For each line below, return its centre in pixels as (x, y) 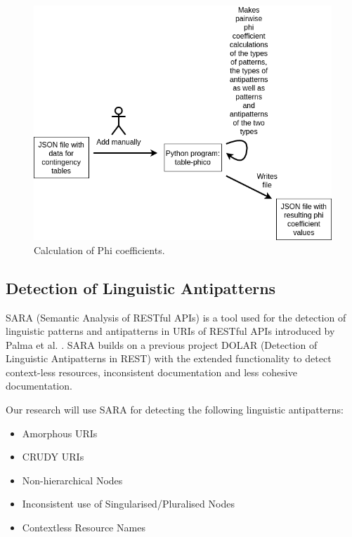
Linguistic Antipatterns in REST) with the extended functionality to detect (169, 358)
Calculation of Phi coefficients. (99, 250)
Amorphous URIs (60, 433)
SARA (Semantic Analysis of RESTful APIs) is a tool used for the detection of (176, 317)
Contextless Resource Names (84, 528)
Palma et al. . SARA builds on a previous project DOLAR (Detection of (162, 344)
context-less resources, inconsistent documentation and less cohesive (151, 372)
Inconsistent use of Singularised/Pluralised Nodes (128, 504)
